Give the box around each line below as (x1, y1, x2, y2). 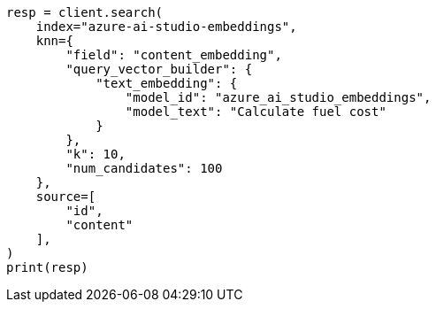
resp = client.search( (6, 5, 164, 19)
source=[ (35, 189, 96, 204)
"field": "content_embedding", (65, 48, 282, 62)
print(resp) (6, 260, 88, 274)
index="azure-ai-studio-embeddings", (35, 19, 297, 34)
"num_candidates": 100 (65, 161, 223, 175)
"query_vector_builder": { (65, 62, 253, 76)
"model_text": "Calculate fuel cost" (125, 104, 386, 119)
